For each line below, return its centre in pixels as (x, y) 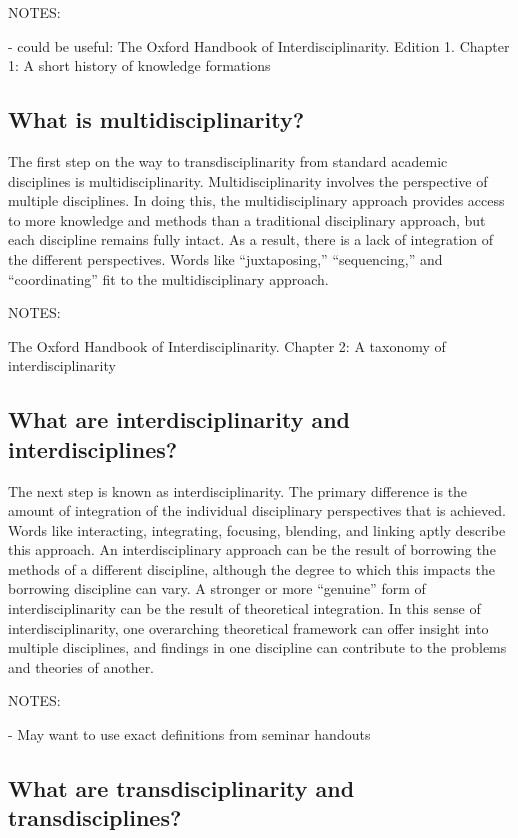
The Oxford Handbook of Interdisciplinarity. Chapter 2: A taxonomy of (227, 345)
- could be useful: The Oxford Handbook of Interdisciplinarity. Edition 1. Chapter (259, 45)
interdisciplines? (93, 448)
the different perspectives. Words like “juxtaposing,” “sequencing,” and (225, 258)
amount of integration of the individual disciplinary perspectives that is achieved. (257, 510)
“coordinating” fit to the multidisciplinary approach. (168, 278)
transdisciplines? (95, 817)
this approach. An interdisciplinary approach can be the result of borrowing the (252, 549)
